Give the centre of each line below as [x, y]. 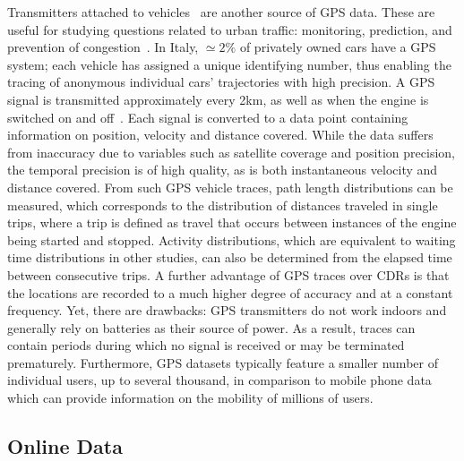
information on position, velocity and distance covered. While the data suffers [220, 135]
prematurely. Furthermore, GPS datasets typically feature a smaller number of [223, 362]
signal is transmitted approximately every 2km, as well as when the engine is [218, 99]
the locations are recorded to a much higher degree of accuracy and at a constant [230, 292]
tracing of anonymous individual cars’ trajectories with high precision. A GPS [221, 82]
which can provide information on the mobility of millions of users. [190, 398]
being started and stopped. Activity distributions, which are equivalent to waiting [232, 239]
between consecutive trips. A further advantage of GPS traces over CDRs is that [228, 274]
